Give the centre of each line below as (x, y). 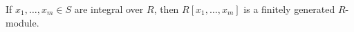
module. (22, 22)
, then (166, 9)
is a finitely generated (289, 9)
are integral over (109, 9)
